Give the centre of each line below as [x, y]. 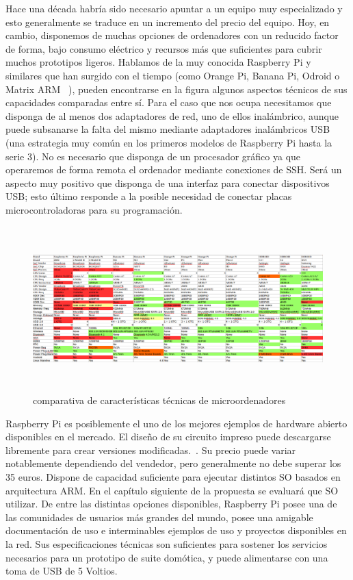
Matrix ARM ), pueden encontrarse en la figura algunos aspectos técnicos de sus [176, 89]
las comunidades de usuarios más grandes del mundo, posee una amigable [159, 517]
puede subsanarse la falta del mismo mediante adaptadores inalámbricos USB [168, 129]
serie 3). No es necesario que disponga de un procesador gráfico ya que [153, 156]
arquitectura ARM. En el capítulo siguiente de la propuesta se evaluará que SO [172, 490]
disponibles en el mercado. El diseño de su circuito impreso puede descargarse [168, 437]
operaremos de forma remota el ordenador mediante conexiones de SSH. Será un [174, 169]
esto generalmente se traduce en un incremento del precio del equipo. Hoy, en [168, 22]
